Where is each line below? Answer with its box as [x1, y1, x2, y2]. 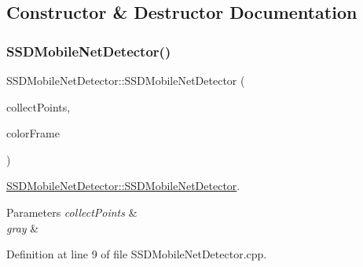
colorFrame [6, 125, 60, 141]
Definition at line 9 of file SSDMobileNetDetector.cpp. [6, 246, 267, 262]
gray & [6, 219, 39, 236]
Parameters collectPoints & [6, 203, 137, 220]
